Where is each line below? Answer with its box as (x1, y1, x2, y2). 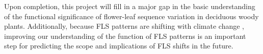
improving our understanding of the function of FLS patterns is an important (4, 30, 246, 41)
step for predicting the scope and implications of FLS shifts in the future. (4, 40, 233, 51)
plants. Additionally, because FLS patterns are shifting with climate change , (4, 21, 244, 31)
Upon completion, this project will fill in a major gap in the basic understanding (4, 1, 255, 11)
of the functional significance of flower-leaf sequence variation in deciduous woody (4, 11, 259, 21)
